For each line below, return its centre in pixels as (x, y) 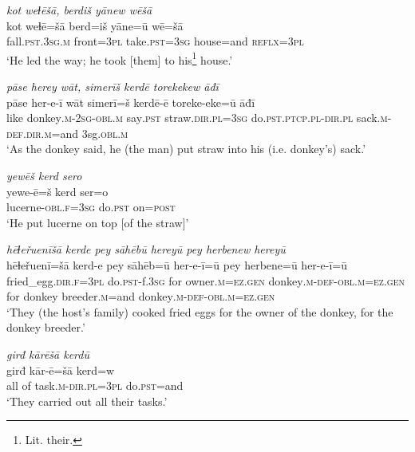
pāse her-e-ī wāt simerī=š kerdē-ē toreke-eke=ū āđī (131, 102)
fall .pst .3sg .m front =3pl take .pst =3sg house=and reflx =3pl (155, 41)
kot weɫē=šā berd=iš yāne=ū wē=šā (95, 25)
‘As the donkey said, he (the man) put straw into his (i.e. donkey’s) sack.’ (186, 149)
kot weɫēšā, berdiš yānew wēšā (79, 10)
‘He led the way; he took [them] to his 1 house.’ (120, 58)
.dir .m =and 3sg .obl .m (75, 133)
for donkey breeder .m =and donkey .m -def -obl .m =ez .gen (141, 296)
